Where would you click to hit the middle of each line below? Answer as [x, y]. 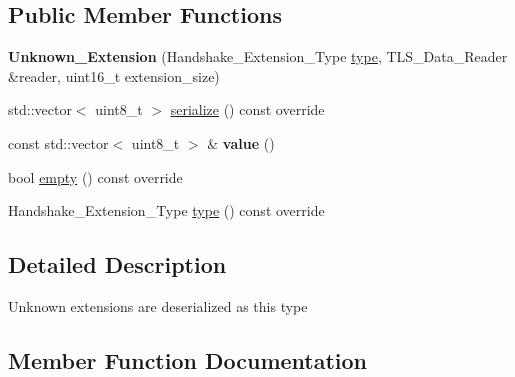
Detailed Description [117, 264]
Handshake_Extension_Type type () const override [166, 210]
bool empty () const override [95, 176]
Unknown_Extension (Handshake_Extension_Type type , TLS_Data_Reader [258, 56]
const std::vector [58, 142]
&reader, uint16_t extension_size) [114, 75]
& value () [241, 142]
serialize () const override [247, 109]
